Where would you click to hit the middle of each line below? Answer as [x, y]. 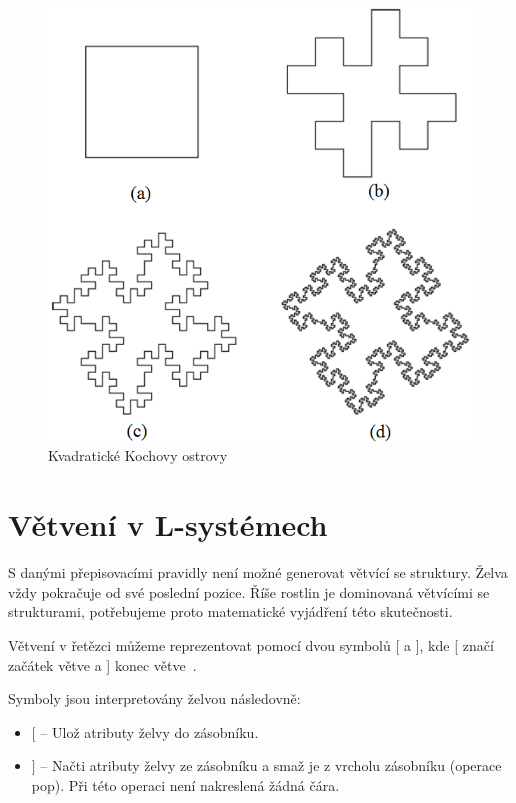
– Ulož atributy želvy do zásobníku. [149, 731]
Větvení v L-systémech [168, 524]
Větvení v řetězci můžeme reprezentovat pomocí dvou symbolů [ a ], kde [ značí [251, 644]
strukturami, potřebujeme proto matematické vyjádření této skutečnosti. [230, 611]
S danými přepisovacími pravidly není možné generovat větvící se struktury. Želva [258, 572]
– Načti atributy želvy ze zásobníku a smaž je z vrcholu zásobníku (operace [271, 765]
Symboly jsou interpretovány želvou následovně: [154, 698]
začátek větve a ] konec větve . [102, 664]
